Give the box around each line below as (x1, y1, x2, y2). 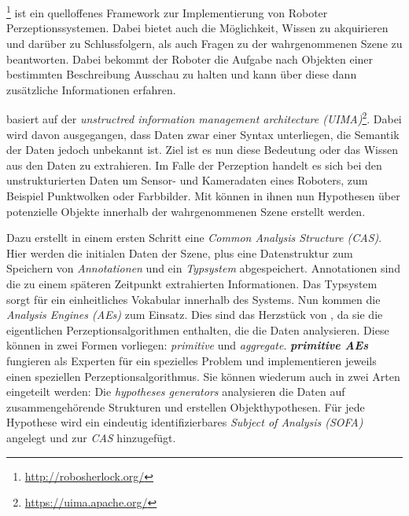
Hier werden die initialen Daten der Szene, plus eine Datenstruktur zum (6, 244, 353, 261)
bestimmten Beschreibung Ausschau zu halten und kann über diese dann (6, 66, 357, 82)
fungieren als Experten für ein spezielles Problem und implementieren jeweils (6, 352, 377, 368)
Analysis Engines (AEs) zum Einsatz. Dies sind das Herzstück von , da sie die (6, 306, 383, 323)
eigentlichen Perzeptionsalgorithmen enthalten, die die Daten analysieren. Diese (6, 321, 389, 338)
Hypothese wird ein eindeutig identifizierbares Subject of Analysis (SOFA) (6, 414, 363, 430)
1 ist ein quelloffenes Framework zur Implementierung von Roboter (6, 2, 328, 20)
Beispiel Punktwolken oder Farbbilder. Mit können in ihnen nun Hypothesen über (6, 188, 400, 204)
